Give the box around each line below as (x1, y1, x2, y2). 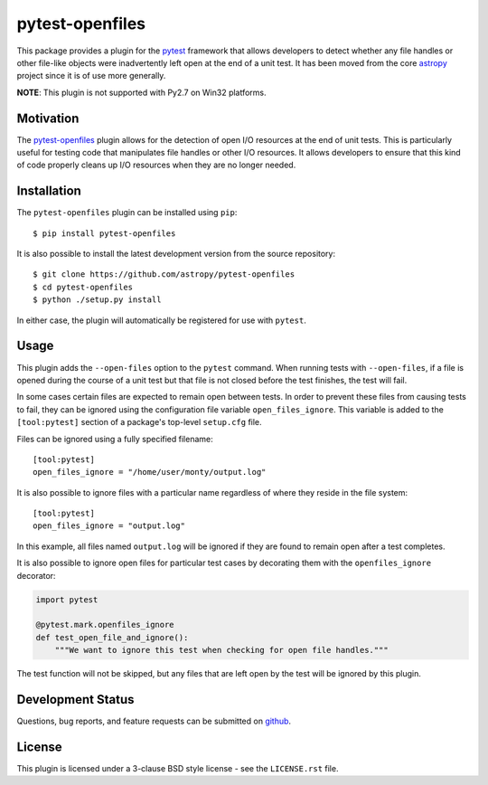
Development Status (16, 692, 135, 707)
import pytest (35, 594, 99, 605)
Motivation (16, 110, 80, 126)
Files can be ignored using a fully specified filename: (16, 433, 214, 444)
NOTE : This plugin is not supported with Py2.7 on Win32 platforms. (16, 87, 267, 98)
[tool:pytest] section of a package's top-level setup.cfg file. (16, 417, 262, 428)
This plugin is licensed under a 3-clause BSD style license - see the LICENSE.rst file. (16, 762, 339, 773)
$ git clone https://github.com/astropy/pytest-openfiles (33, 270, 296, 279)
